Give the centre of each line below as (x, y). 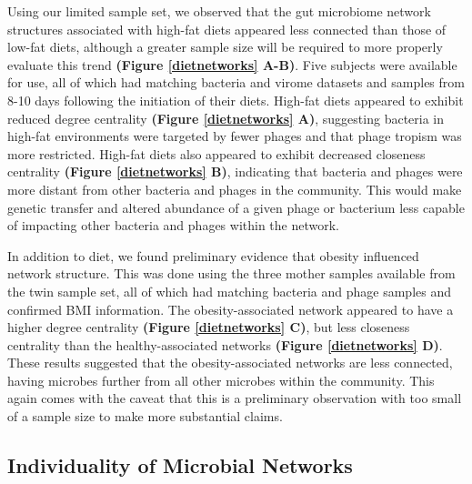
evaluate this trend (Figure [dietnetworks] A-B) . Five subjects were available (232, 64)
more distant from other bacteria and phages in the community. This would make (235, 189)
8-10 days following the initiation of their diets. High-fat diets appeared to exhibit (236, 100)
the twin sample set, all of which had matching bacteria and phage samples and (229, 291)
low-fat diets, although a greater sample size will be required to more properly (225, 47)
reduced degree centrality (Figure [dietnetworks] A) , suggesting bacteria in (226, 118)
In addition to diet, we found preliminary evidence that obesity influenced (213, 255)
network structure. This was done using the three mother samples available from (231, 273)
